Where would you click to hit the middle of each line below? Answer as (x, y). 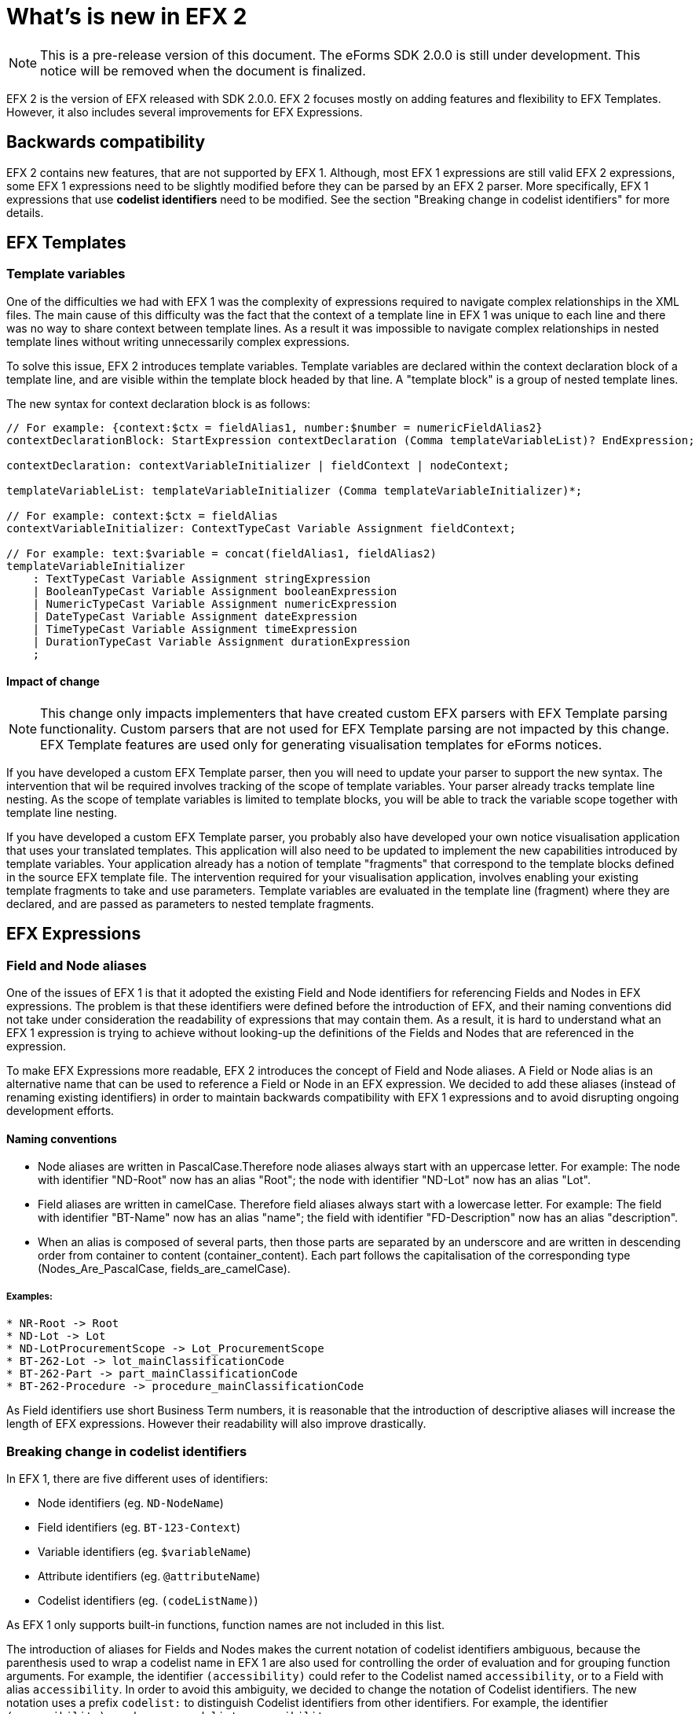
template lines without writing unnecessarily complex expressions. (178, 341)
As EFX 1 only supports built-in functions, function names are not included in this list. (225, 1625)
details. (25, 212)
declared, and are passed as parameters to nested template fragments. (190, 904)
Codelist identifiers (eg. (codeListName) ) (148, 1600)
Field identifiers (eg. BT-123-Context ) (139, 1527)
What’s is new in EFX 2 (127, 17)
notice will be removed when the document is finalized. (203, 70)
